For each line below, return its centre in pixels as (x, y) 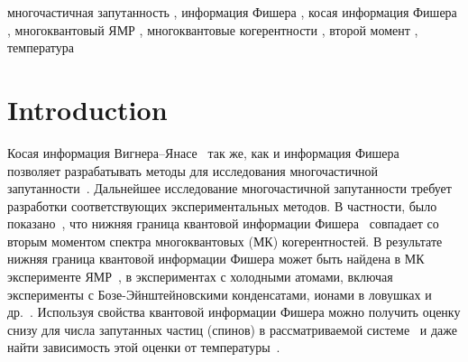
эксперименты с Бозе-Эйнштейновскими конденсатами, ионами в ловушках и (220, 294)
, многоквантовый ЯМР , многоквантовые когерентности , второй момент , (213, 29)
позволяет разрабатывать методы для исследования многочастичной (193, 170)
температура (41, 47)
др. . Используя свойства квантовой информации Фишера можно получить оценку (234, 312)
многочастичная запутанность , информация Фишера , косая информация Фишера (232, 12)
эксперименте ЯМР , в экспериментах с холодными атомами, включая (200, 277)
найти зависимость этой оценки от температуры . (144, 347)
